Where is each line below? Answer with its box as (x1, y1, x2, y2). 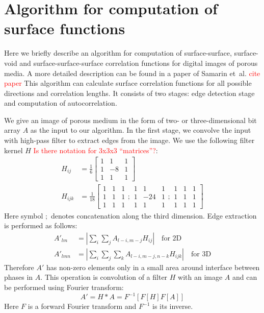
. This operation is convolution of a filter (40, 272, 168, 282)
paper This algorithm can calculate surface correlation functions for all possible (4, 78, 252, 88)
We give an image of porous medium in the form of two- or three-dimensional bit (4, 114, 257, 125)
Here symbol (4, 210, 43, 221)
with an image (178, 272, 223, 282)
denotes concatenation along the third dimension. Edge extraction (50, 210, 257, 221)
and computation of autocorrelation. (4, 98, 117, 108)
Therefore (4, 261, 34, 272)
